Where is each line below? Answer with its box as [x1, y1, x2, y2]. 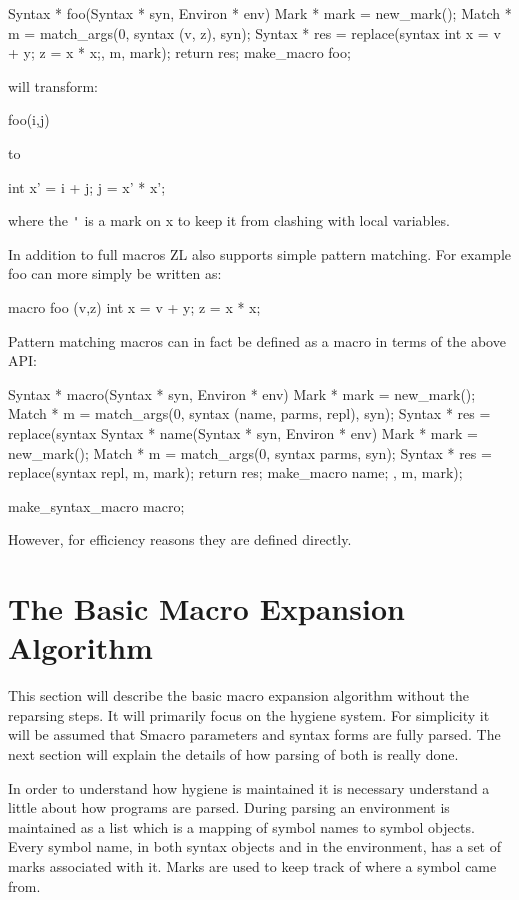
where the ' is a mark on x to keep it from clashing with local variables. [8, 210, 450, 231]
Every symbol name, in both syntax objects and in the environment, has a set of [8, 836, 501, 857]
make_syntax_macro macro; [8, 495, 185, 516]
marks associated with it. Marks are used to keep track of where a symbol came [8, 856, 497, 876]
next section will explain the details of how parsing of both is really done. [8, 744, 459, 765]
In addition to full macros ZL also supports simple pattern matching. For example [8, 243, 512, 264]
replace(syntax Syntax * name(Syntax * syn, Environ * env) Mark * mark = [8, 422, 478, 443]
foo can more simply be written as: [8, 263, 222, 284]
